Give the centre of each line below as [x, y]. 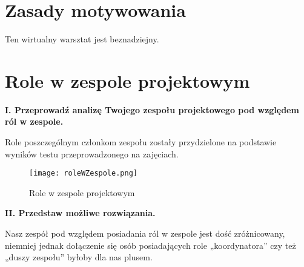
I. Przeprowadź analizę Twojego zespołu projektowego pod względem [152, 109]
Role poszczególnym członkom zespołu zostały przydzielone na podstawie [141, 142]
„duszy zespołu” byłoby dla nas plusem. [79, 257]
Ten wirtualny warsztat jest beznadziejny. [82, 39]
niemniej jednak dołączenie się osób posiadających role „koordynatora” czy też [150, 245]
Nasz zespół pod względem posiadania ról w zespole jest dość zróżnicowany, [145, 233]
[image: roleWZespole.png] [83, 173]
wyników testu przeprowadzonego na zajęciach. [92, 153]
